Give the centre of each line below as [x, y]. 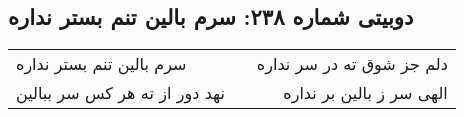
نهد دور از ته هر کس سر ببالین [120, 93]
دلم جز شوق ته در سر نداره [352, 64]
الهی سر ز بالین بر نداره [365, 93]
